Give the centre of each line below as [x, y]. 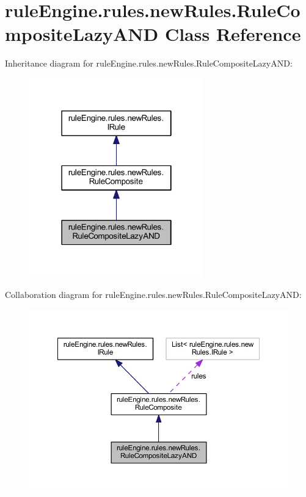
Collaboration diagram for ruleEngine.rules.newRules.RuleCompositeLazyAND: [153, 295]
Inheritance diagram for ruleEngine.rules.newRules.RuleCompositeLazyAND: [149, 63]
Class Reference [233, 34]
